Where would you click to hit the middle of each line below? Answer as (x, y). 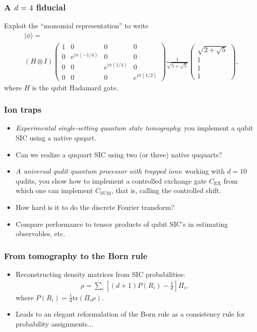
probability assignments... (55, 323)
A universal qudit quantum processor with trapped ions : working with (120, 171)
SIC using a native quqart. (56, 137)
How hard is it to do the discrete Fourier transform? (95, 207)
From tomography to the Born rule (76, 255)
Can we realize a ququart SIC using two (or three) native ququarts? (119, 154)
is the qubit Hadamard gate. (75, 87)
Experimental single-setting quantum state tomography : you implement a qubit (134, 128)
